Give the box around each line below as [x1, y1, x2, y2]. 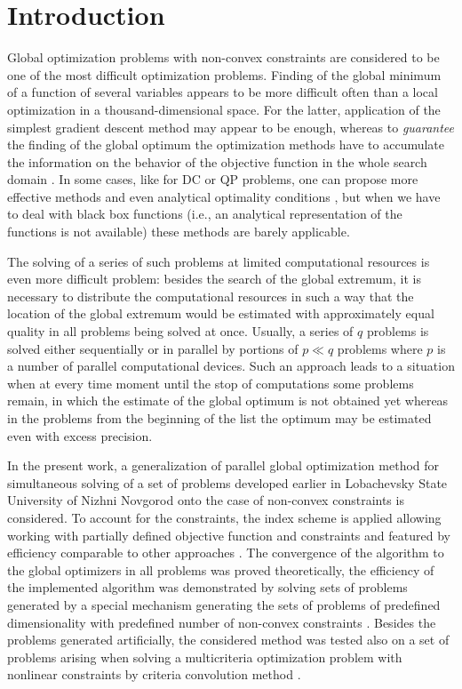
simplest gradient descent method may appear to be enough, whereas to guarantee [7, 117, 455, 136]
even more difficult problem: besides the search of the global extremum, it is [7, 269, 421, 288]
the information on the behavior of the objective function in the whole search [7, 152, 427, 171]
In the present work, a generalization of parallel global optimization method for [7, 456, 440, 475]
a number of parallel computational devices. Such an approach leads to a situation [7, 357, 455, 375]
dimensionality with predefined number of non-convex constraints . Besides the [7, 613, 436, 631]
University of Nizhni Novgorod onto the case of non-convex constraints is [7, 491, 404, 509]
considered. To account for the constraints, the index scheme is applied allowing [7, 508, 442, 526]
